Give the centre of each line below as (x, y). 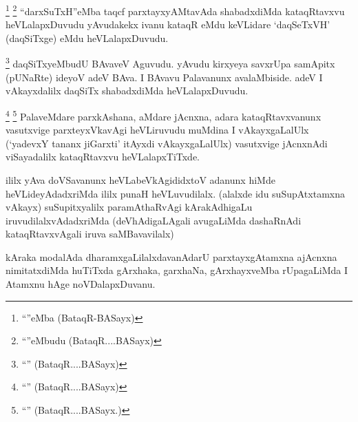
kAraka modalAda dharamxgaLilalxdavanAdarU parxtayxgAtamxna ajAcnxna (171, 256)
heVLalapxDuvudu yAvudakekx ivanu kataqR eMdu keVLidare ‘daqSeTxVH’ (168, 24)
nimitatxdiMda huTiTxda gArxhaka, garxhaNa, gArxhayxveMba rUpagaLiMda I (177, 270)
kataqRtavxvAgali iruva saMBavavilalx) (90, 234)
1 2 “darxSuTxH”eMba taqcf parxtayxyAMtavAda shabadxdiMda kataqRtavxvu (175, 10)
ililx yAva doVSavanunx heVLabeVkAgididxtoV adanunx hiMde (140, 179)
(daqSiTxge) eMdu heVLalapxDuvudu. (87, 38)
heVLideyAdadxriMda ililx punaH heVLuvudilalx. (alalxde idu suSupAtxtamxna (175, 193)
